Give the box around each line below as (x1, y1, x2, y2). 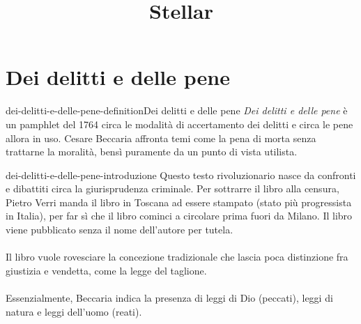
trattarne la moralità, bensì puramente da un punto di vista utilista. (6, 144, 298, 159)
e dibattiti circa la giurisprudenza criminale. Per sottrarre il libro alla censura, (6, 181, 339, 196)
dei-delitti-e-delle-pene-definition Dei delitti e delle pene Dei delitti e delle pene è (6, 103, 348, 118)
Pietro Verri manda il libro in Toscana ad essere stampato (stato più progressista (6, 194, 352, 209)
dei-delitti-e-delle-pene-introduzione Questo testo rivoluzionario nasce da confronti (6, 167, 356, 182)
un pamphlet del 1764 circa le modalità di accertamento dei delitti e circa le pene (6, 116, 353, 131)
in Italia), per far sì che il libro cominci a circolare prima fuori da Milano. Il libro (6, 208, 353, 223)
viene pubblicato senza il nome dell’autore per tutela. (6, 222, 233, 237)
